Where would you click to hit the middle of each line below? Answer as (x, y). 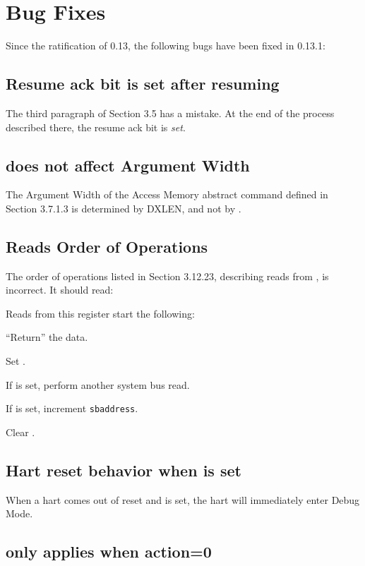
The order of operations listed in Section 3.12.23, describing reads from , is (167, 276)
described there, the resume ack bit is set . (96, 127)
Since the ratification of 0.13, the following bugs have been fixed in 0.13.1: (166, 46)
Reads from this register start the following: (100, 313)
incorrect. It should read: (60, 290)
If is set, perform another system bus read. (98, 384)
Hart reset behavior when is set (124, 470)
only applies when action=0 (109, 552)
